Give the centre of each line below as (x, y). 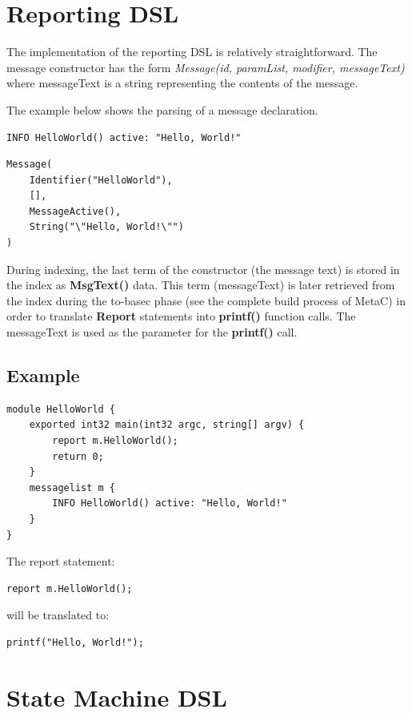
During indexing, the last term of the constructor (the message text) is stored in (203, 269)
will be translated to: (58, 615)
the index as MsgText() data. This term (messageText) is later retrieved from (201, 285)
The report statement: (61, 561)
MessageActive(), (75, 211)
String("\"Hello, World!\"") (106, 227)
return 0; (78, 456)
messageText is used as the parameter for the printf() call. (152, 332)
